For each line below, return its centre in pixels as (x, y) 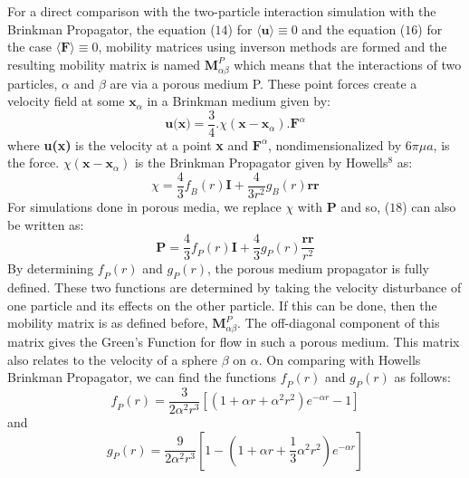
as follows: (422, 377)
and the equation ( (354, 29)
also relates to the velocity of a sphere (113, 359)
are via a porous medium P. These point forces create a (263, 83)
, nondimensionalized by (335, 144)
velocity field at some (66, 101)
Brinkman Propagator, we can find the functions (142, 377)
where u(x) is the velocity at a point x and (128, 144)
